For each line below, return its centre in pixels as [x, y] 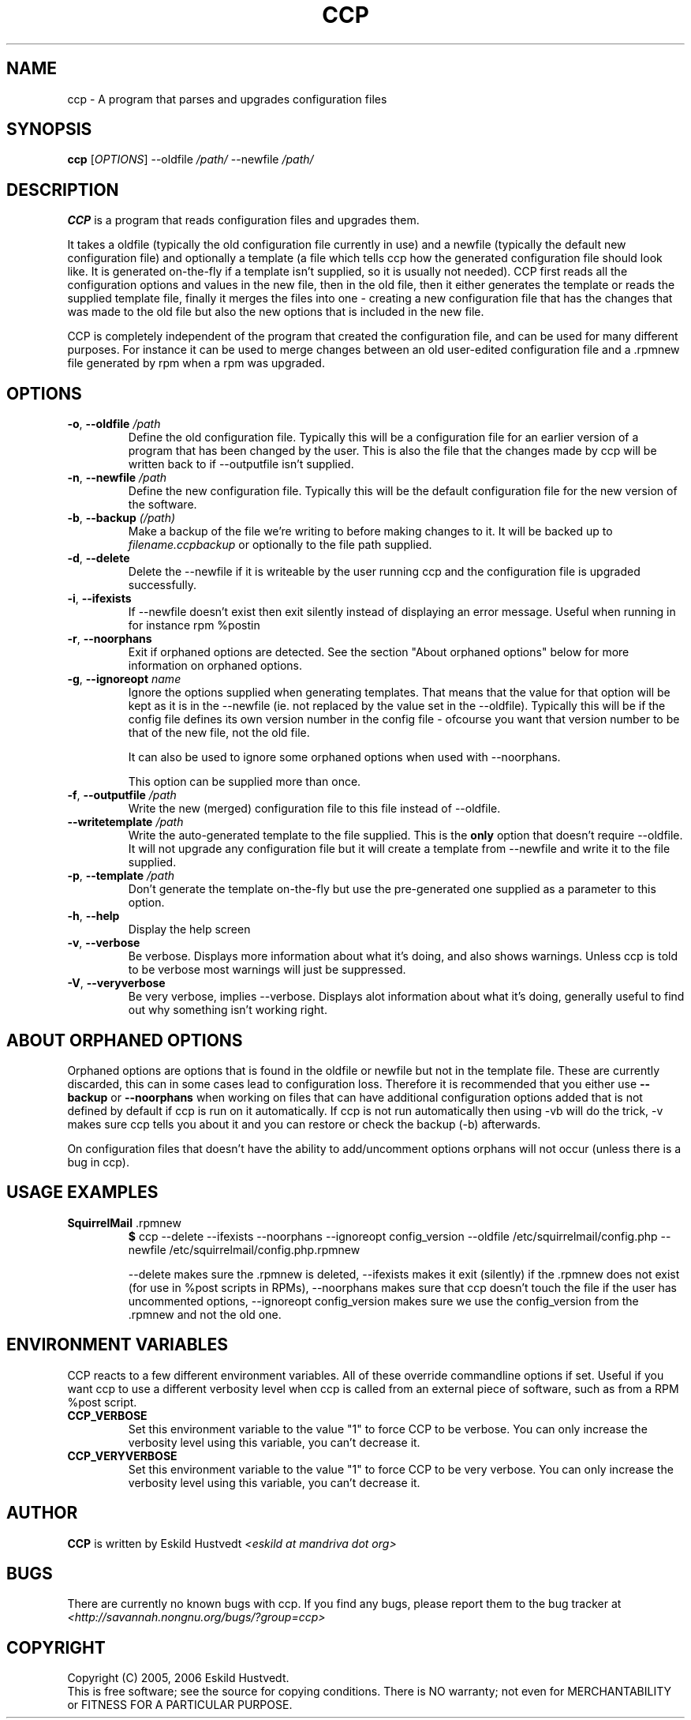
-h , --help [93, 916]
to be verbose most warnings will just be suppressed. [267, 970]
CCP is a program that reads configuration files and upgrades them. [243, 220]
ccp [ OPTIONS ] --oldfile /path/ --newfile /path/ [190, 160]
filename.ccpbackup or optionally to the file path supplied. [280, 545]
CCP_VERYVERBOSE [122, 1455]
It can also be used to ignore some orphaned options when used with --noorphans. [344, 757]
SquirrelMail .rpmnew [124, 1222]
